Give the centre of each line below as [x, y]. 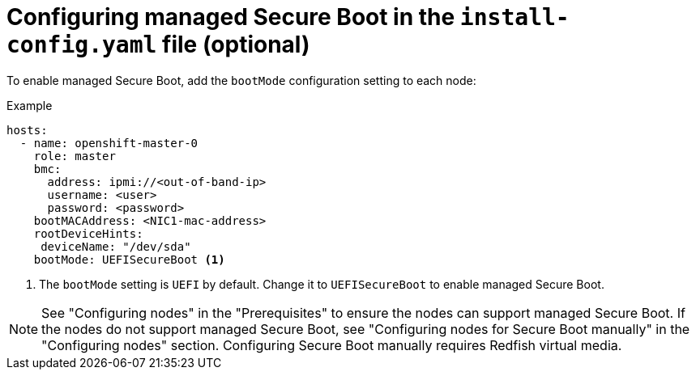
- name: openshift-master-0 [109, 143]
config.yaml [82, 45]
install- [515, 17]
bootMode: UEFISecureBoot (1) [129, 259]
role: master [75, 156]
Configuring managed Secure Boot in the [231, 17]
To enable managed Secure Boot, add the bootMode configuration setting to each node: [241, 80]
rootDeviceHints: [88, 233]
